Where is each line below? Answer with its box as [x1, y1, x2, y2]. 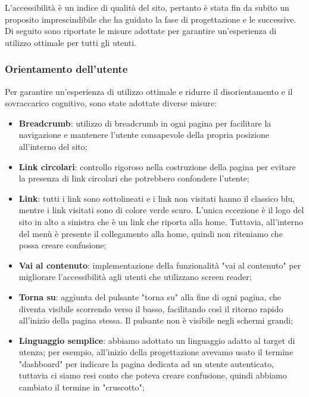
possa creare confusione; [18, 239, 107, 251]
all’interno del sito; [18, 140, 88, 152]
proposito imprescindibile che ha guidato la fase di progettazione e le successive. [5, 13, 296, 25]
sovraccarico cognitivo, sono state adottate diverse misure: [5, 97, 217, 109]
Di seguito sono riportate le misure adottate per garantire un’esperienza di [5, 24, 277, 37]
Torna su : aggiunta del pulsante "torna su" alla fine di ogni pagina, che [18, 290, 281, 303]
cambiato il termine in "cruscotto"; [18, 381, 145, 393]
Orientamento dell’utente [5, 61, 128, 76]
